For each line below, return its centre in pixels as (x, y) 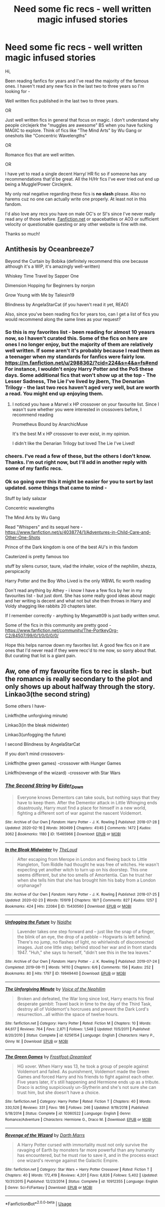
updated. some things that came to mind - (56, 487)
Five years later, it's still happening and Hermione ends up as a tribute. (88, 1082)
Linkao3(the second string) (48, 694)
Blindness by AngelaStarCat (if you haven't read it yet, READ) (67, 304)
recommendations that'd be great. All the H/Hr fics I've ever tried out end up (82, 179)
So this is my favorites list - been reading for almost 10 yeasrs (80, 332)
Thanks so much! (23, 234)
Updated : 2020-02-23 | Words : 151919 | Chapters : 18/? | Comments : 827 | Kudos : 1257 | (81, 900)
